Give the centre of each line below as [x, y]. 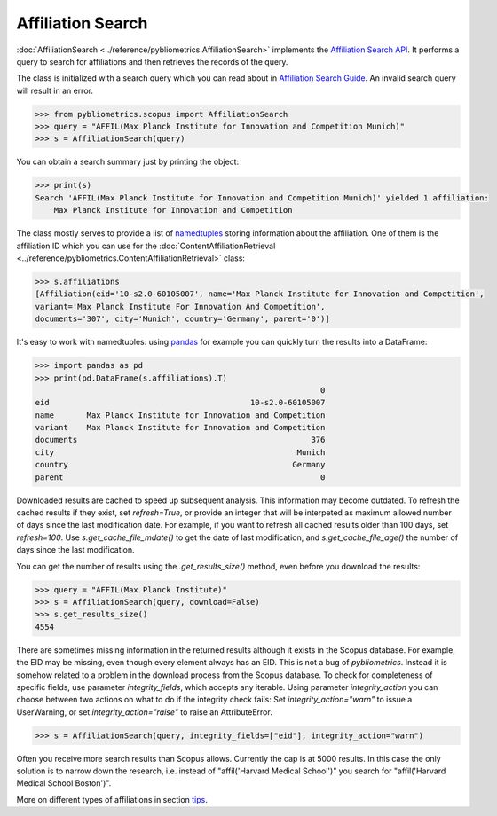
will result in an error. [55, 90]
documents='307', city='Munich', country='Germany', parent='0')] [182, 319]
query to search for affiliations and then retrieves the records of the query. [152, 61]
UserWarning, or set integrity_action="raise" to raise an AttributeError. [144, 712]
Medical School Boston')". [64, 783]
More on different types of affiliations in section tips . [112, 799]
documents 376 [180, 440]
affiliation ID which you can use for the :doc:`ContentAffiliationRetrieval [146, 246]
